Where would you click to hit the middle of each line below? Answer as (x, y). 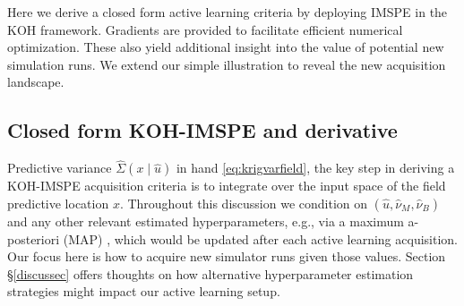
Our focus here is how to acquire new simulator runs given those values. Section (227, 256)
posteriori (34, 238)
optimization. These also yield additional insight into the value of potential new (226, 47)
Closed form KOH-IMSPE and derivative (202, 130)
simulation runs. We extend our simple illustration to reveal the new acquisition (227, 64)
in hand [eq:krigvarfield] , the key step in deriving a (315, 168)
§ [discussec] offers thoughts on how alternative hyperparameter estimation (211, 273)
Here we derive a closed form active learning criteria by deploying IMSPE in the (228, 12)
